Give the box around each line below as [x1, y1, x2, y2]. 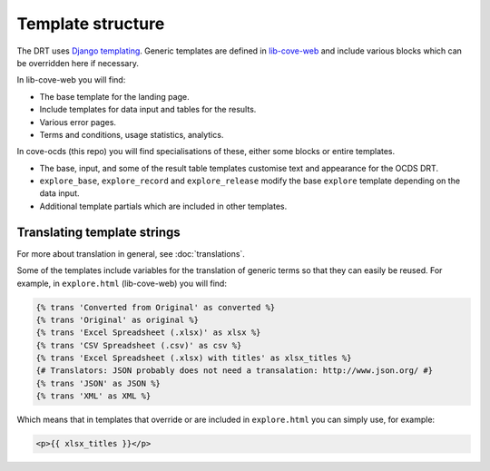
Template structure [16, 14, 165, 34]
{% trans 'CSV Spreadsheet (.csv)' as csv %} [35, 340, 242, 350]
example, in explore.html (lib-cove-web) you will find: [16, 278, 227, 289]
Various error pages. [39, 116, 117, 127]
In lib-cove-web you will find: [16, 74, 126, 85]
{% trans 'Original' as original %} [35, 314, 200, 325]
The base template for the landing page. [39, 91, 190, 102]
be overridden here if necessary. [16, 57, 140, 68]
